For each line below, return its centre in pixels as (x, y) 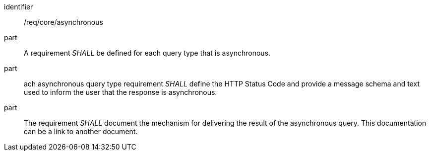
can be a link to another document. (81, 131)
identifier (19, 7)
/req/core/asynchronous (63, 22)
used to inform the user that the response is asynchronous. (121, 92)
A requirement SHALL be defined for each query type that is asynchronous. (147, 53)
